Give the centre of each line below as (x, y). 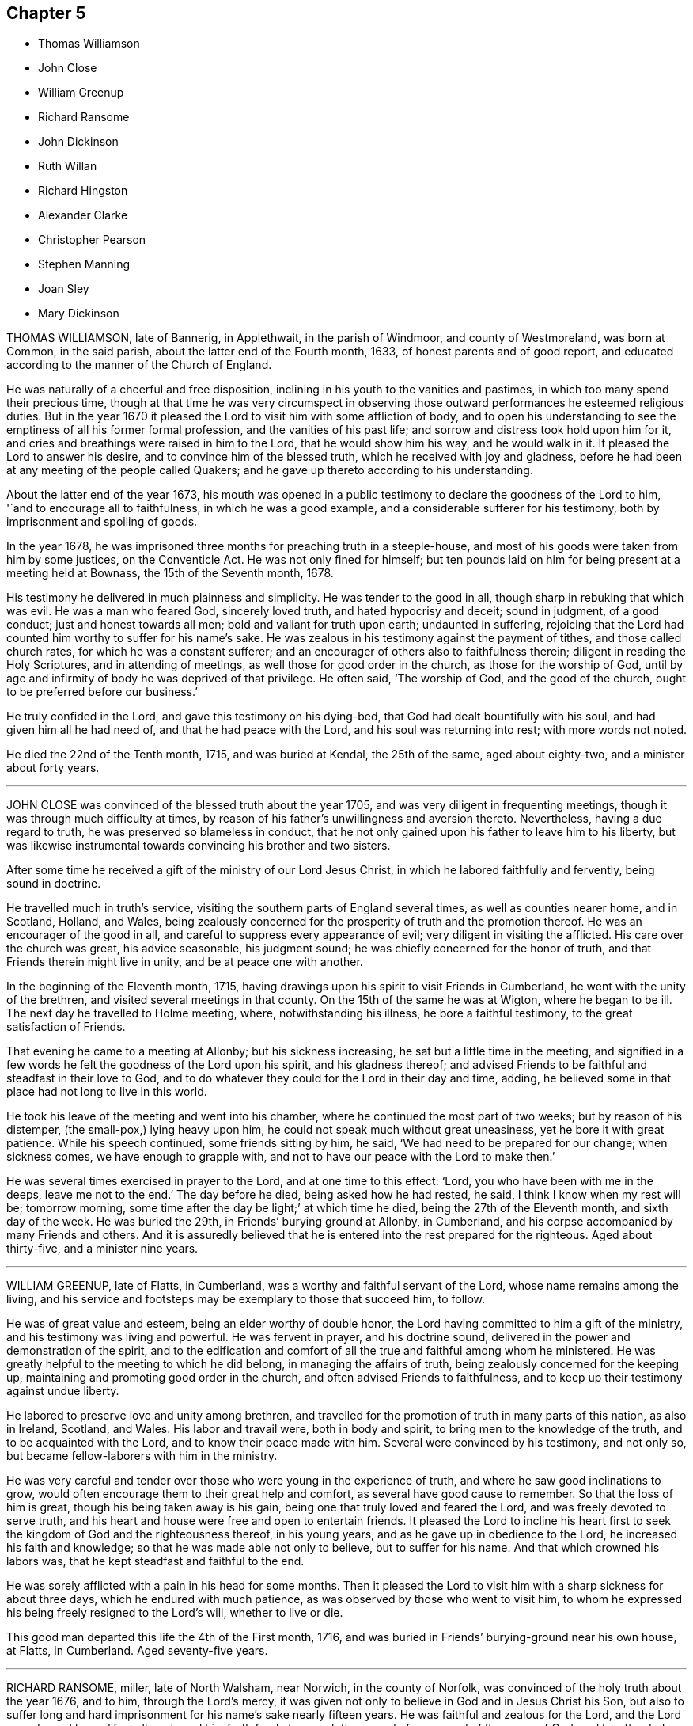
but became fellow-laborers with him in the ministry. (142, 1456)
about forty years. (53, 768)
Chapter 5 (46, 13)
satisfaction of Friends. (66, 1027)
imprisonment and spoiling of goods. (102, 522)
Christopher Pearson (92, 240)
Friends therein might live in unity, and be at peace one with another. (185, 962)
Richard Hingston (83, 191)
